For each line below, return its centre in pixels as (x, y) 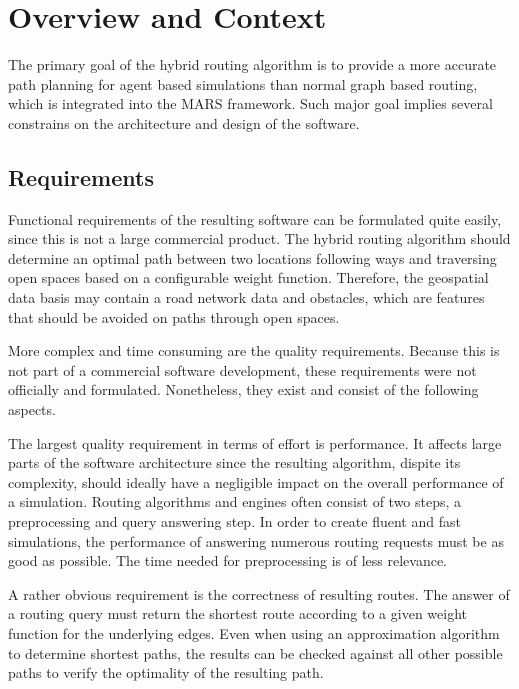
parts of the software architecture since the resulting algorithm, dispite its (234, 462)
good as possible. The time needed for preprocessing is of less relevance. (227, 560)
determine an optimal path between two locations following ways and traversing (252, 257)
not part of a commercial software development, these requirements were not (242, 369)
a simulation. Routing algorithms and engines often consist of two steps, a (235, 501)
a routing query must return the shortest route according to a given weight (238, 613)
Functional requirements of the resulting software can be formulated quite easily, (255, 218)
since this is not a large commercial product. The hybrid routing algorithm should (259, 238)
